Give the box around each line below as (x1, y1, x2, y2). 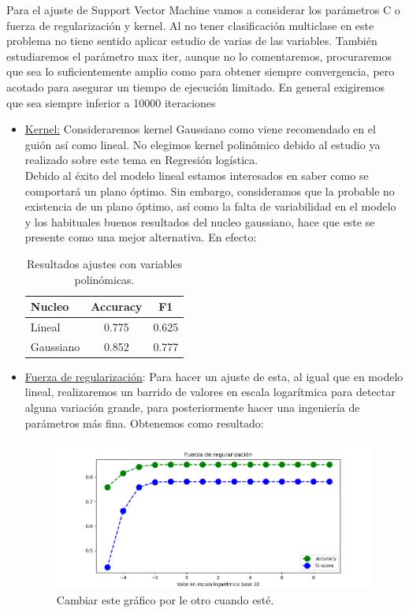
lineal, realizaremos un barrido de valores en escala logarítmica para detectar (24, 383, 396, 400)
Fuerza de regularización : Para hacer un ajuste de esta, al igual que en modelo (24, 368, 403, 384)
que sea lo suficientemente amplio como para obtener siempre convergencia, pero (6, 63, 395, 80)
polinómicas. (74, 271, 135, 287)
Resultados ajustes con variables (27, 255, 183, 271)
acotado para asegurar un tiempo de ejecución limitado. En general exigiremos (6, 78, 385, 95)
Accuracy (91, 298, 143, 315)
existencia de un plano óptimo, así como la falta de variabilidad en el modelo (24, 198, 396, 215)
